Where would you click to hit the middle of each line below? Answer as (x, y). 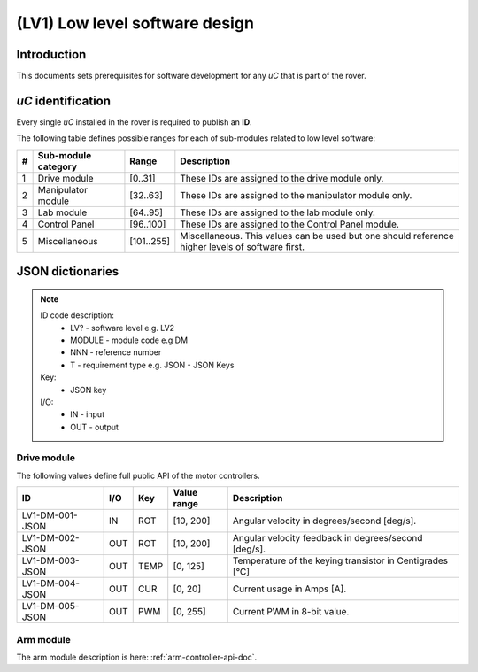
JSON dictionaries (68, 271)
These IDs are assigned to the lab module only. (278, 212)
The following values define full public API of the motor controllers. (138, 475)
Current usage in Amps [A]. (289, 589)
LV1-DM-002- (50, 538)
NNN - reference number (116, 352)
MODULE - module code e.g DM (129, 340)
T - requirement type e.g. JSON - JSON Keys (152, 365)
